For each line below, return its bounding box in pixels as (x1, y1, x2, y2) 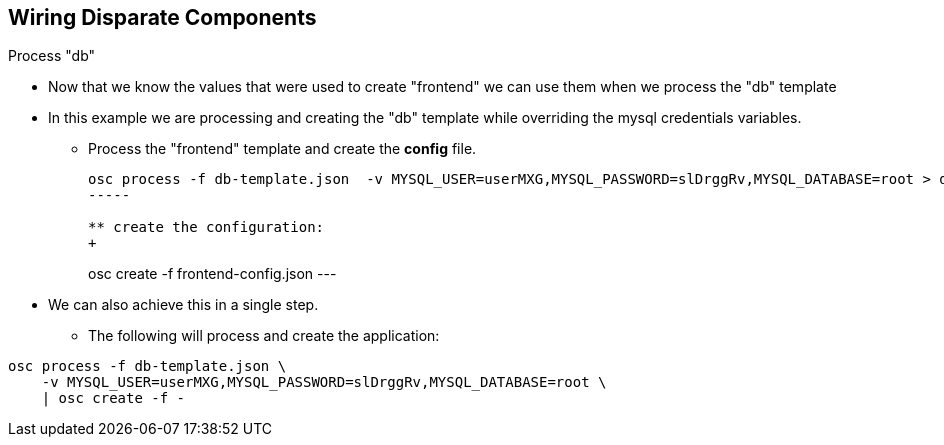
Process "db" (8, 47, 96, 65)
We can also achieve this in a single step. (48, 296, 319, 314)
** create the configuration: (88, 219, 325, 236)
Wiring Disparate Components (8, 5, 317, 30)
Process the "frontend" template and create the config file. (88, 140, 477, 158)
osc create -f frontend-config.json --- (88, 265, 337, 283)
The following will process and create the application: (88, 327, 440, 345)
